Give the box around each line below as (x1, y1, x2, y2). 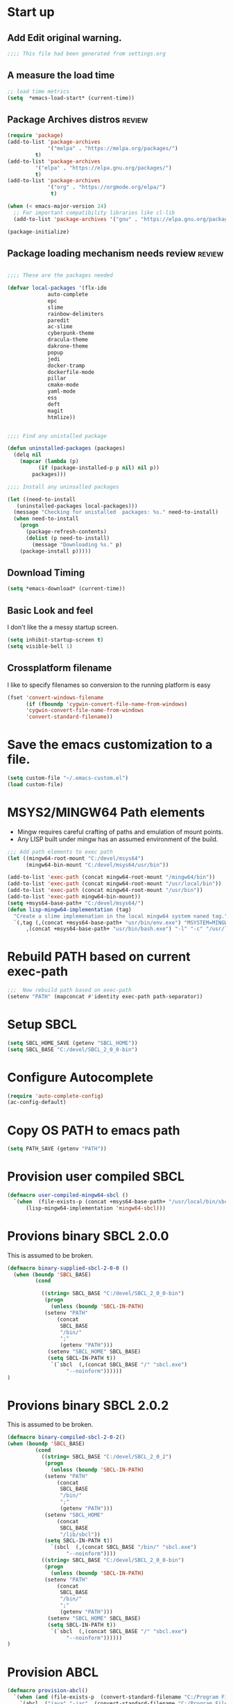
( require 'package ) (7, 132, 64, 139)
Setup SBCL (7, 1016, 78, 1032)
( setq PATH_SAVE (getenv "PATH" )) (7, 1145, 107, 1153)
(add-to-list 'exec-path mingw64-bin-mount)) (7, 893, 141, 900)
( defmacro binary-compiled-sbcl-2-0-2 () (7, 1434, 126, 1441)
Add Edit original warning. (7, 32, 122, 44)
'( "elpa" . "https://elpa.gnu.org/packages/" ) (35, 164, 172, 171)
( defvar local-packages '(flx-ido (7, 284, 107, 292)
